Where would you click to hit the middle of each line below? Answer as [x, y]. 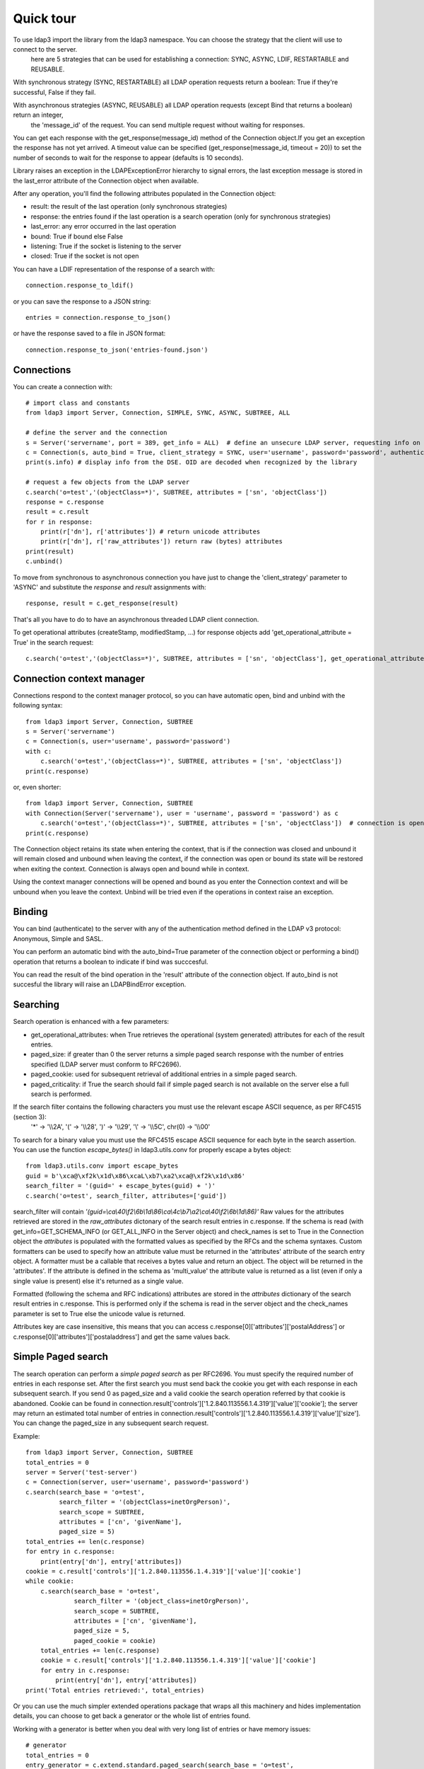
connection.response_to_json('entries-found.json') [117, 350]
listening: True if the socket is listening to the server [106, 246]
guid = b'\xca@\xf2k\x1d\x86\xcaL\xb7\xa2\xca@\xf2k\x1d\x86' [136, 1176]
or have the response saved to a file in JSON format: [89, 333]
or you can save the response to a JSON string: [82, 301]
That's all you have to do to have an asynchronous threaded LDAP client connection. [136, 619]
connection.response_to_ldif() [80, 286]
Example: [26, 1436]
